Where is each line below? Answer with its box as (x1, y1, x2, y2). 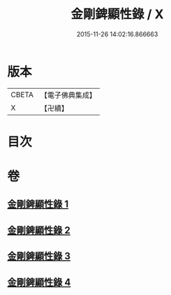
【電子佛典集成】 (40, 90, 96, 100)
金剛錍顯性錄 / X (70, 6, 164, 22)
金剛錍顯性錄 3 (7, 250, 71, 262)
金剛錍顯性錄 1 (7, 199, 69, 210)
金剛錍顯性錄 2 (7, 224, 71, 236)
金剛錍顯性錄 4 (7, 276, 71, 288)
